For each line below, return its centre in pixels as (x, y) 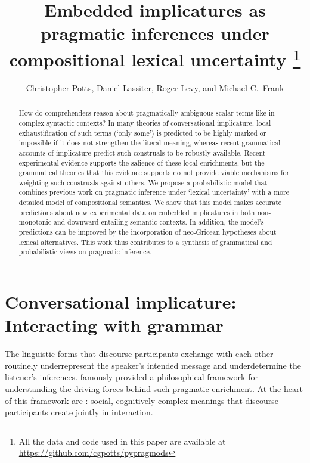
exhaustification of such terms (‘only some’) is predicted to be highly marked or (142, 133)
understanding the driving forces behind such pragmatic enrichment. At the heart (154, 388)
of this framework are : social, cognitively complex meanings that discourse (142, 400)
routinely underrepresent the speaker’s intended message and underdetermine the (153, 365)
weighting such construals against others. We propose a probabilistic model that (143, 182)
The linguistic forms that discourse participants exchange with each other (139, 354)
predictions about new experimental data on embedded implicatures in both (137, 212)
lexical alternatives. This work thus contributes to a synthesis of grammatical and (145, 242)
